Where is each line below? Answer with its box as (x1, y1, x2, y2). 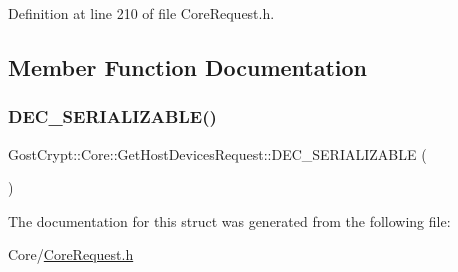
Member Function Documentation (8, 51, 368, 82)
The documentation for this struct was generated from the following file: (8, 210, 451, 231)
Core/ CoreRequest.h (8, 244, 134, 265)
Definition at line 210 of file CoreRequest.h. (8, 3, 275, 23)
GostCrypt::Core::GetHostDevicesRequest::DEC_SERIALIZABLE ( (8, 143, 427, 164)
